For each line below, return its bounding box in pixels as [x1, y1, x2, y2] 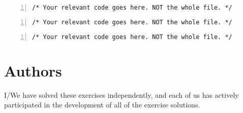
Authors [4, 60, 62, 81]
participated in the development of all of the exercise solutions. [4, 99, 200, 110]
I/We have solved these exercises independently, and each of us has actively [4, 89, 239, 100]
